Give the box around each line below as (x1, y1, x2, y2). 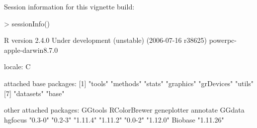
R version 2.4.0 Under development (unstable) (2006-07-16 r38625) (4, 35, 207, 45)
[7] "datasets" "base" (4, 88, 65, 98)
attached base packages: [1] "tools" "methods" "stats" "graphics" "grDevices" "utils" (4, 78, 254, 88)
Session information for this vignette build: (4, 1, 135, 11)
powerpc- (209, 35, 237, 45)
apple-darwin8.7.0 (4, 44, 58, 55)
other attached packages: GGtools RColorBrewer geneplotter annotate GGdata (4, 105, 245, 115)
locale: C (4, 61, 31, 72)
